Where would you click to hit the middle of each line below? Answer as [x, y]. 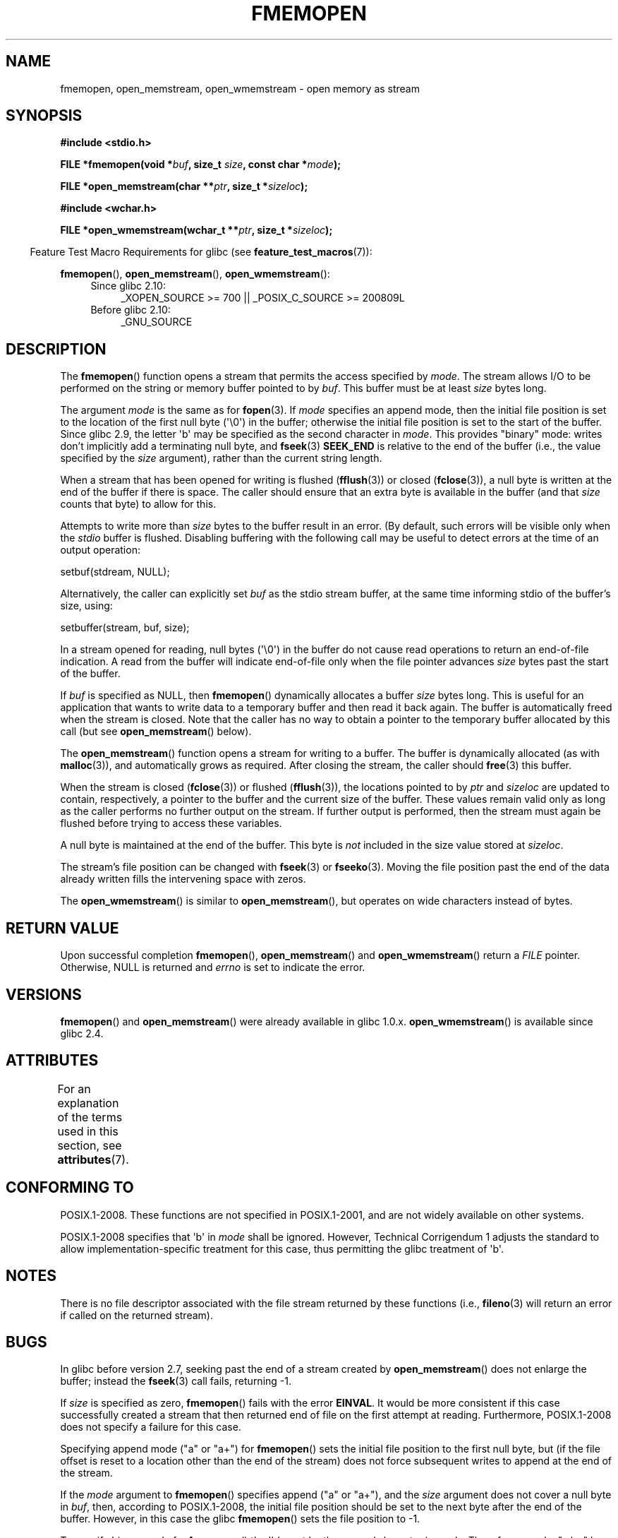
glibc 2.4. [82, 1033]
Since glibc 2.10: [128, 286]
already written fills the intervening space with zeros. [183, 879]
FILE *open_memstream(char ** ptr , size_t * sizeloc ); [184, 186]
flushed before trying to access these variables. [171, 823]
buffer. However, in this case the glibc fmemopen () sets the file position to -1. [240, 1519]
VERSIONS [44, 994]
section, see [90, 1145]
